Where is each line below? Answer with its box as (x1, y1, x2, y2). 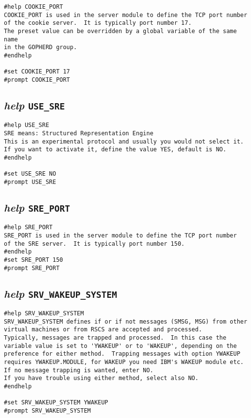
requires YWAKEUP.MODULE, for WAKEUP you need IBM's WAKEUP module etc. (4, 359, 244, 366)
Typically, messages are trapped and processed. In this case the (4, 334, 227, 342)
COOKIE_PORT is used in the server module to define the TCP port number (4, 11, 248, 18)
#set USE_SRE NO (4, 170, 56, 178)
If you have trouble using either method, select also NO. (4, 375, 199, 382)
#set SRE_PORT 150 (4, 256, 63, 263)
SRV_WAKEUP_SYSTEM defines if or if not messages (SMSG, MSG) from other (4, 318, 248, 325)
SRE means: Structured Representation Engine (4, 130, 153, 137)
